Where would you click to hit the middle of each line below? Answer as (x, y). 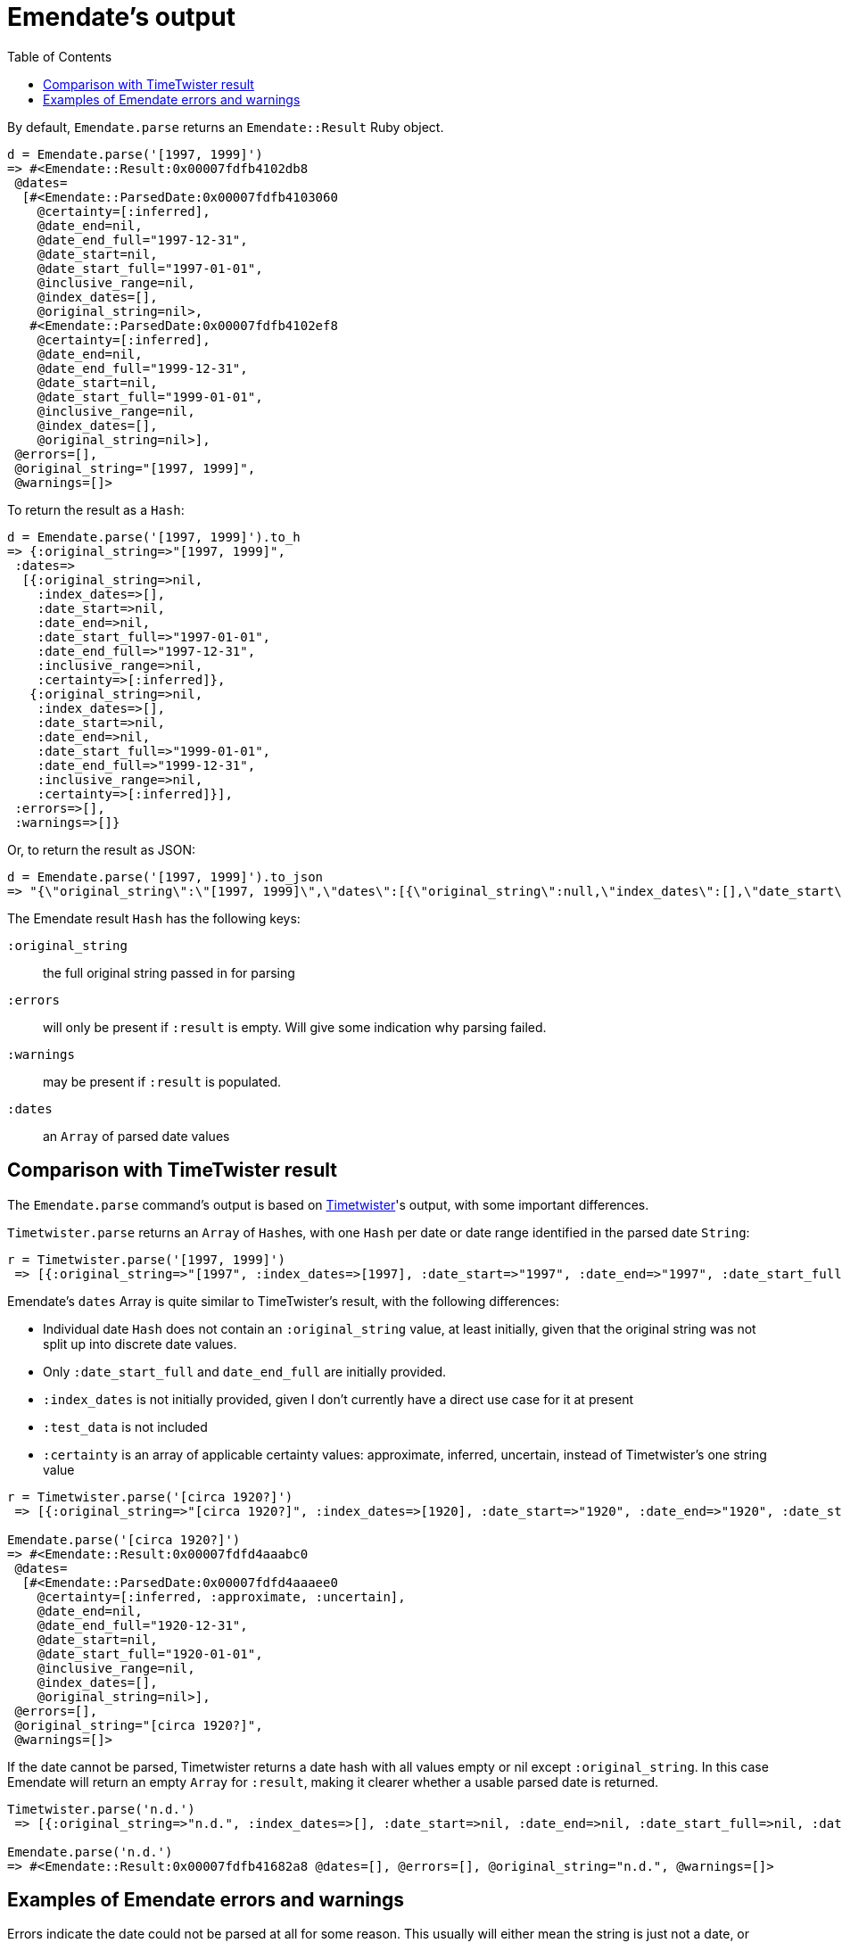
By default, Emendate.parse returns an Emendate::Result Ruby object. (226, 127)
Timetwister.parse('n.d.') (101, 1809)
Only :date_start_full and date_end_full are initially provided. (245, 1371)
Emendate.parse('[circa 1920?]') (124, 1539)
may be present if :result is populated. (162, 1081)
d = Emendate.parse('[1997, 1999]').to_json (165, 876)
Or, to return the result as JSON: (101, 849)
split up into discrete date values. (140, 1344)
